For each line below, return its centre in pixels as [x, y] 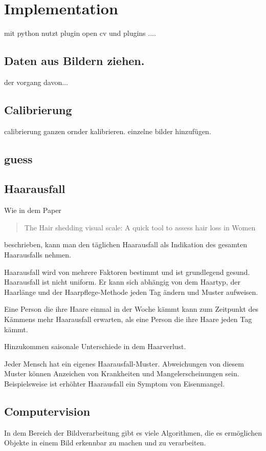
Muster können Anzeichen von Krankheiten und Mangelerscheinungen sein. [122, 373]
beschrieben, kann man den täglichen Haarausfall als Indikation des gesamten [126, 244]
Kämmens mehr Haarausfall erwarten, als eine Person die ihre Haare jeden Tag [128, 319]
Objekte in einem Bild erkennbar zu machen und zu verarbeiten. [105, 443]
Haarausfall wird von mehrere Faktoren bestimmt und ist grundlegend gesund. [127, 272]
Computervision [47, 411]
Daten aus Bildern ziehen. [74, 61]
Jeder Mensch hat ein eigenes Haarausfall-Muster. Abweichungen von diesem [124, 363]
